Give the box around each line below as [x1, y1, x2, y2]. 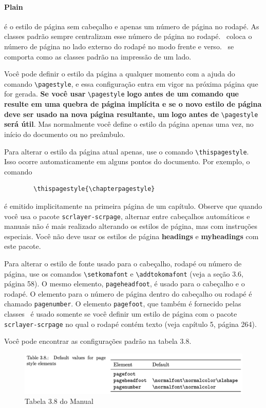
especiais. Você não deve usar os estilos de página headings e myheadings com [4, 230, 259, 241]
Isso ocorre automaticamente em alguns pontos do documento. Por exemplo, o [4, 156, 250, 167]
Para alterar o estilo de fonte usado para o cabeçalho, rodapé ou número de [4, 258, 242, 268]
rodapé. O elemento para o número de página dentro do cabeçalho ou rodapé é [4, 288, 252, 299]
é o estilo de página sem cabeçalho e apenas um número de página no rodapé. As [4, 21, 259, 31]
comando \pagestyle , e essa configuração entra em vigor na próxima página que [4, 78, 258, 89]
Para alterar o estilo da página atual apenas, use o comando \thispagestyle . [4, 146, 249, 157]
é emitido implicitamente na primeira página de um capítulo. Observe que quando [4, 200, 262, 211]
